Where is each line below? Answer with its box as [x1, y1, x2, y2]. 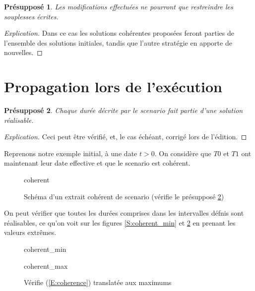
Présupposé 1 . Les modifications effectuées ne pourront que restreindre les [4, 1, 233, 11]
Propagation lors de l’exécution [4, 76, 222, 97]
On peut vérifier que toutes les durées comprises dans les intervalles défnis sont [4, 208, 244, 218]
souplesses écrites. [4, 11, 59, 21]
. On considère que [154, 148, 211, 158]
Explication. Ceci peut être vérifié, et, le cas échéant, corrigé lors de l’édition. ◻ [4, 131, 247, 142]
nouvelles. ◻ [4, 47, 43, 58]
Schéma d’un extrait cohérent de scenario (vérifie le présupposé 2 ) [24, 191, 224, 201]
